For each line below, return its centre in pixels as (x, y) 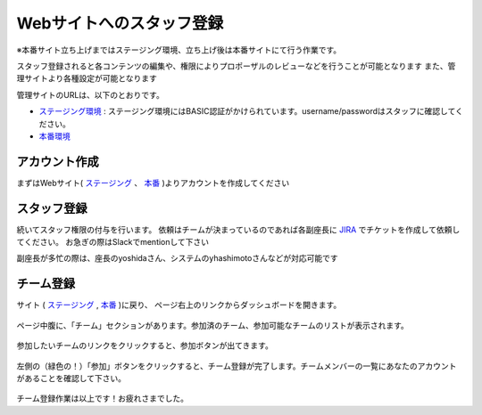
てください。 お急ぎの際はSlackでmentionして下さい (113, 242)
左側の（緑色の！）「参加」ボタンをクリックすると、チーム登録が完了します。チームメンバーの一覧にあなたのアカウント (237, 366)
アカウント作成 (58, 162)
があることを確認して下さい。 (71, 378)
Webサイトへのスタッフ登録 (120, 23)
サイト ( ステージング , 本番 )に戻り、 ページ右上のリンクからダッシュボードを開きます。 (179, 305)
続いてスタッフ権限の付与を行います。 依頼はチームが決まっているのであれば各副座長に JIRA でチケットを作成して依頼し (238, 229)
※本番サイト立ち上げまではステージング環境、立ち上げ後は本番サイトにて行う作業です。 (179, 50)
